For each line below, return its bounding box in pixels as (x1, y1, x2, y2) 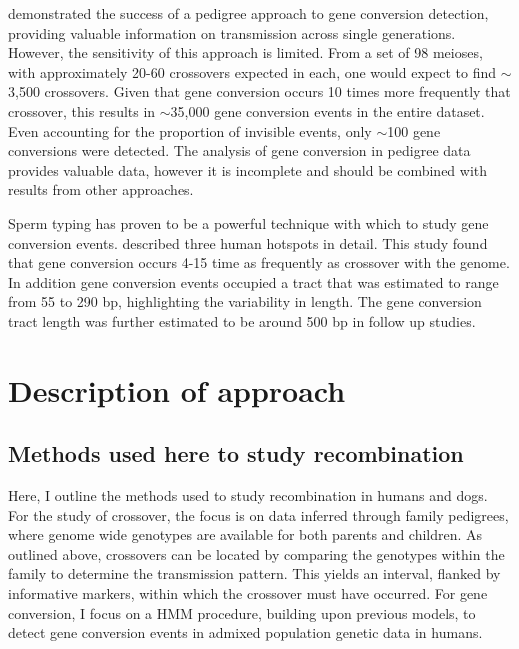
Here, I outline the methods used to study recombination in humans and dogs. (8, 485, 488, 506)
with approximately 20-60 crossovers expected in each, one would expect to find (8, 61, 496, 82)
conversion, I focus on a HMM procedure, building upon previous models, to (8, 602, 476, 623)
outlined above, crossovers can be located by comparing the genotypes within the (8, 543, 505, 564)
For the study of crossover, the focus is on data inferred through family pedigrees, (8, 504, 509, 525)
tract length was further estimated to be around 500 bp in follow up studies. (8, 310, 476, 331)
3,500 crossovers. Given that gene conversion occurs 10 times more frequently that (8, 81, 511, 102)
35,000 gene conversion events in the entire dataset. (170, 100, 485, 121)
